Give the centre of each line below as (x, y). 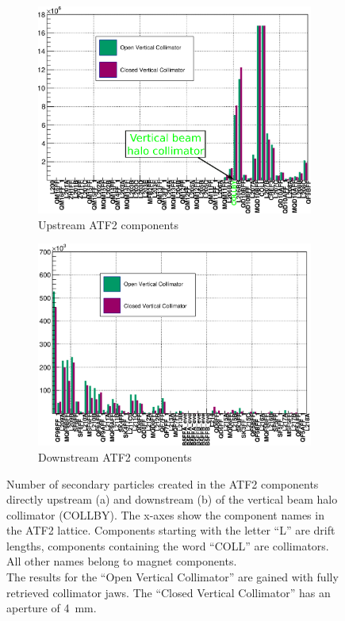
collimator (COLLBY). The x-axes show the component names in (165, 514)
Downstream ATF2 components (115, 456)
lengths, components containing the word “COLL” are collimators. (168, 545)
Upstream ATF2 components (108, 224)
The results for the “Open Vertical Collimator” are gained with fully (172, 577)
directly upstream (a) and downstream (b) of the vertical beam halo (172, 499)
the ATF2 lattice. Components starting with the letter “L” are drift (171, 530)
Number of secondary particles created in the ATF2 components (163, 483)
